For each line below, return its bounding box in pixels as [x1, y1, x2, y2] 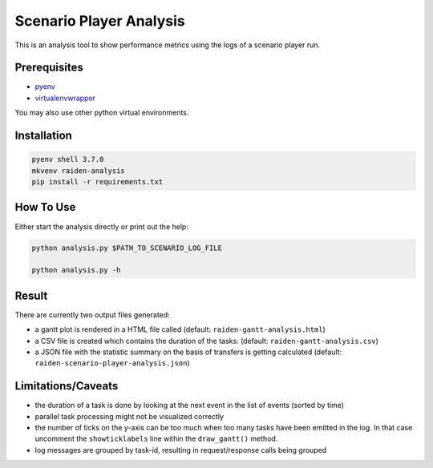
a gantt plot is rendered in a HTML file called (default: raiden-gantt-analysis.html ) [34, 325, 326, 334]
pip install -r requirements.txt [31, 177, 164, 187]
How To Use [14, 200, 76, 214]
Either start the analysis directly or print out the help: [14, 221, 188, 232]
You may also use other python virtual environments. [14, 108, 189, 118]
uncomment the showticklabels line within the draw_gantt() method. [34, 434, 278, 444]
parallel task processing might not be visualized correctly [34, 411, 225, 421]
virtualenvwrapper [34, 93, 96, 103]
